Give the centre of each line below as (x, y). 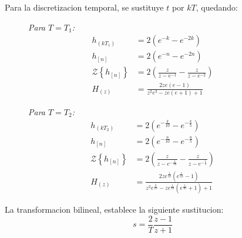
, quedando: (217, 7)
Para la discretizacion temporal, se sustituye (84, 7)
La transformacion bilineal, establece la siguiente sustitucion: (114, 209)
